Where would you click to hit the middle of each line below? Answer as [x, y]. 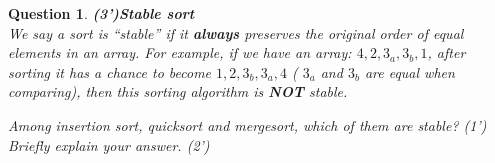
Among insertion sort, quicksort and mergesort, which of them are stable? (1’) [247, 124]
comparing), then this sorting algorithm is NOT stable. [178, 91]
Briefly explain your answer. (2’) [109, 144]
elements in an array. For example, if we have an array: [180, 52]
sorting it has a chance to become [110, 71]
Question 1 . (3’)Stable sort [101, 13]
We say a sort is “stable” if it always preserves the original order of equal [236, 32]
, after [446, 52]
